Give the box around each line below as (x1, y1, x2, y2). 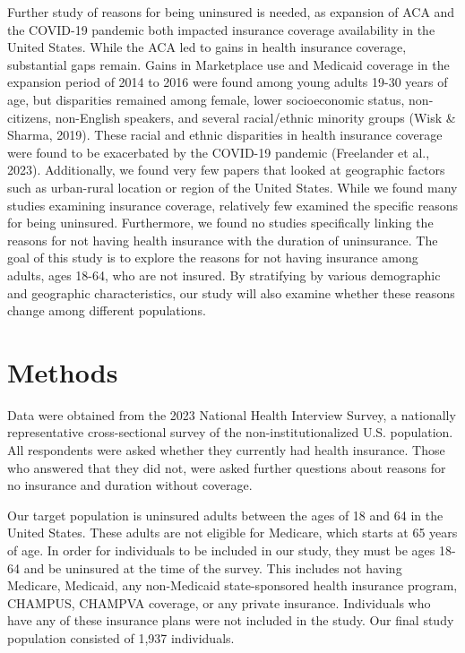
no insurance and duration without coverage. (7, 476, 253, 494)
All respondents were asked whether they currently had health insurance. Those (7, 441, 445, 459)
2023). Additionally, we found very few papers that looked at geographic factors (7, 160, 445, 179)
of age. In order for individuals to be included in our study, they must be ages (7, 540, 435, 559)
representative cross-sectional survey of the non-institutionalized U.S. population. (7, 423, 453, 442)
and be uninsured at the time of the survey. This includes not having (23, 558, 402, 577)
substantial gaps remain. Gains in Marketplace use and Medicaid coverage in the (7, 55, 450, 73)
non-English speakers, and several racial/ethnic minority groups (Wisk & (55, 107, 456, 126)
